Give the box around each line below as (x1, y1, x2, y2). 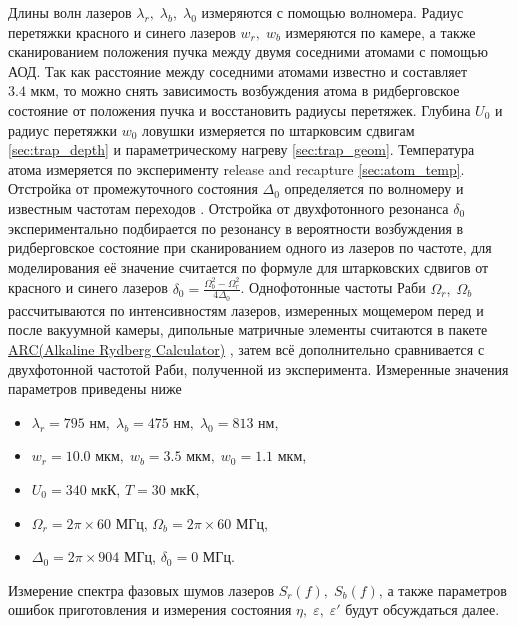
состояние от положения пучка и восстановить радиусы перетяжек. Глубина (8, 99, 471, 120)
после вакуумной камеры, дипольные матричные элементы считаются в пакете (8, 319, 488, 340)
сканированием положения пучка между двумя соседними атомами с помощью (8, 41, 488, 62)
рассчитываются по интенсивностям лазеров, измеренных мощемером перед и (8, 299, 484, 320)
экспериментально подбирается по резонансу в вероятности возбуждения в (8, 217, 464, 238)
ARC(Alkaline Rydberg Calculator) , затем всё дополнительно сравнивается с (8, 339, 485, 360)
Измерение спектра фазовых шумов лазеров (8, 579, 274, 600)
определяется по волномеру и (284, 178, 464, 199)
